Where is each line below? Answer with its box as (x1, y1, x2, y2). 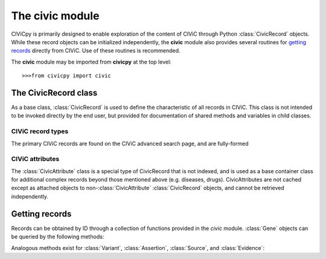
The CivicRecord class (11, 88, 98, 98)
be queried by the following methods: (11, 233, 104, 240)
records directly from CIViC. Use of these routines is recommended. (11, 47, 181, 54)
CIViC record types (11, 127, 69, 136)
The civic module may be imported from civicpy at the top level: (11, 58, 171, 65)
